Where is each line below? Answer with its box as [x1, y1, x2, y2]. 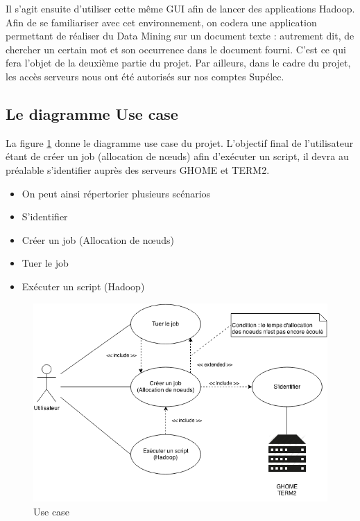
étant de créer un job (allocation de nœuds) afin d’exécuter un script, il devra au [6, 149, 349, 164]
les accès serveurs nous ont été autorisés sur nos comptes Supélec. [6, 69, 284, 83]
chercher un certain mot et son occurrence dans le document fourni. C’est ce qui [6, 42, 346, 56]
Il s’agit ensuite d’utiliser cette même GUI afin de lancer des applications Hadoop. [6, 1, 355, 15]
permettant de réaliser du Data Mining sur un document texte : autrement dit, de [6, 28, 354, 43]
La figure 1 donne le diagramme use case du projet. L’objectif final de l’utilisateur [6, 135, 354, 150]
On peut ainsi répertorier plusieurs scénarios [22, 186, 211, 200]
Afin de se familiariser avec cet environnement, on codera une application [6, 15, 317, 29]
